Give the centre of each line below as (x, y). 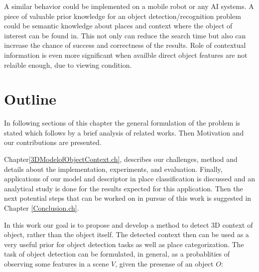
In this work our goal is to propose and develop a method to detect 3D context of (129, 224)
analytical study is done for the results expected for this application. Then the (124, 188)
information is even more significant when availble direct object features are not (126, 55)
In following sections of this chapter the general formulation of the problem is (122, 123)
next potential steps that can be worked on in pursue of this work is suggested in (128, 198)
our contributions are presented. (53, 142)
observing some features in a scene (57, 264)
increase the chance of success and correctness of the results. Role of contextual (125, 45)
